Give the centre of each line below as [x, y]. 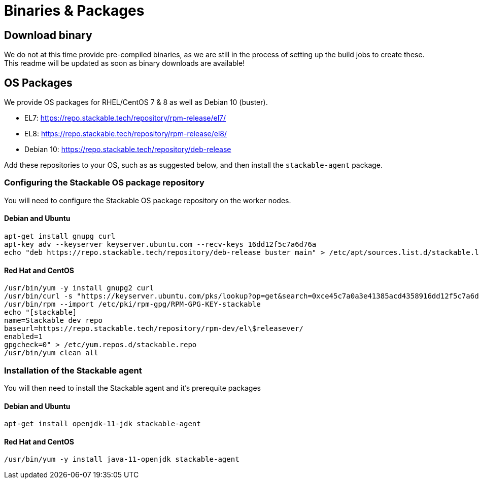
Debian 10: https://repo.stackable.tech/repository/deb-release [128, 150]
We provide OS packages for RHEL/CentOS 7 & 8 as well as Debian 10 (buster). [136, 102]
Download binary [48, 35]
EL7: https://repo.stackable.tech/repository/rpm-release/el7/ [125, 118]
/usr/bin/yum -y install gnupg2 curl [79, 288]
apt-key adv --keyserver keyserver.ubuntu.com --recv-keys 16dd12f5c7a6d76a [160, 244]
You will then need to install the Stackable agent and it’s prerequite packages [132, 388]
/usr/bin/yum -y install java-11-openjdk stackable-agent [122, 459]
